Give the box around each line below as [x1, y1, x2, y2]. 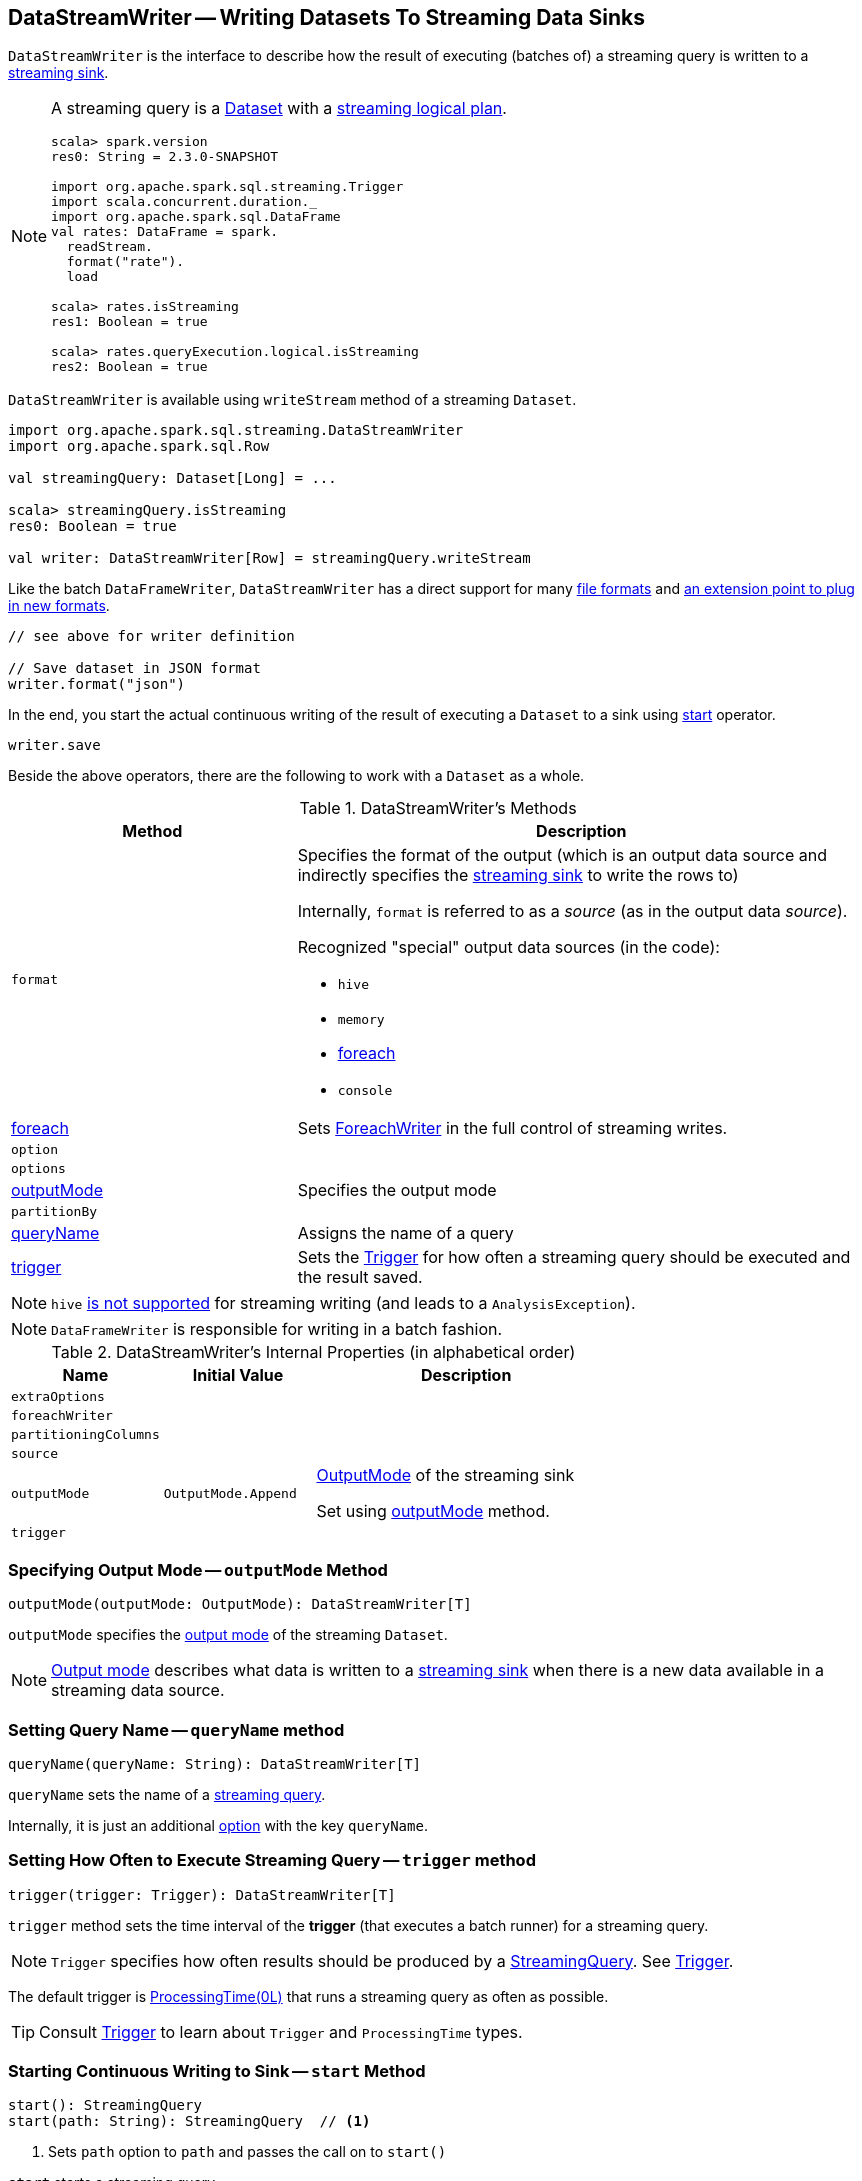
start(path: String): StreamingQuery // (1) [8, 2113, 371, 2130]
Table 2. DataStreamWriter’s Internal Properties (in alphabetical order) [51, 1342, 576, 1363]
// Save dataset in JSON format [8, 660, 261, 677]
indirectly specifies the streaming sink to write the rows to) [297, 865, 739, 886]
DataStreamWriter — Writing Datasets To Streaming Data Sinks [8, 5, 645, 30]
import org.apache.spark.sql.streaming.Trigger [51, 179, 404, 195]
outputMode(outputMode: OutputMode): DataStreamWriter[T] [8, 1596, 472, 1613]
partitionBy [11, 1204, 98, 1220]
